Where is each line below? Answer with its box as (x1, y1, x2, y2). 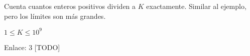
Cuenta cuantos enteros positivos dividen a (4, 1, 136, 11)
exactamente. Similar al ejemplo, (146, 1, 246, 11)
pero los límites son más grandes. (4, 10, 106, 21)
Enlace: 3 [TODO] (4, 42, 60, 52)
